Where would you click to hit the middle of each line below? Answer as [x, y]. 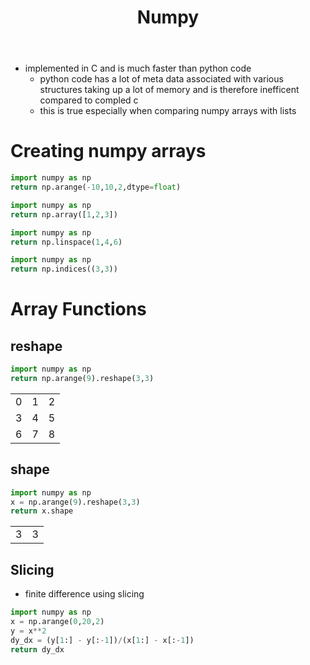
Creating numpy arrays [108, 151]
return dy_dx [37, 649]
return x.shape [42, 511]
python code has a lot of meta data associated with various [161, 79]
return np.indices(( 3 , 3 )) [64, 269]
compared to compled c [89, 100]
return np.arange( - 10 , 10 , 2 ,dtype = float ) [96, 187]
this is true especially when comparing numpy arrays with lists [168, 111]
